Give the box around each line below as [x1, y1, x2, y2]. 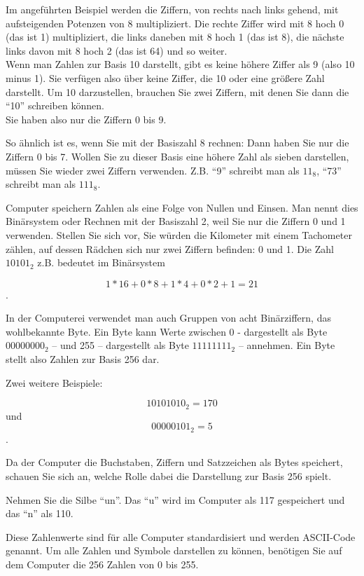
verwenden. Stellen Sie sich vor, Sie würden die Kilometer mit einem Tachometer [6, 227, 352, 242]
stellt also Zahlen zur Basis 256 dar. [6, 352, 160, 366]
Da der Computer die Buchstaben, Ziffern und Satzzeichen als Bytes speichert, [6, 455, 343, 469]
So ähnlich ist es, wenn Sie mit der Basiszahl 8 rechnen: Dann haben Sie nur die [6, 135, 349, 150]
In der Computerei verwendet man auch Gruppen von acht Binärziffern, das [6, 310, 331, 325]
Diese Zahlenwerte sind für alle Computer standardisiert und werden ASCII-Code [6, 529, 356, 544]
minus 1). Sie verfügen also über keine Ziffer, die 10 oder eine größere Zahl [6, 70, 325, 85]
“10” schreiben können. [6, 98, 104, 113]
